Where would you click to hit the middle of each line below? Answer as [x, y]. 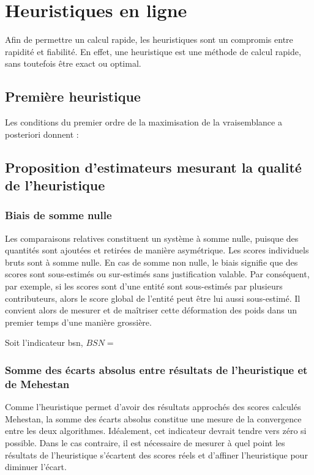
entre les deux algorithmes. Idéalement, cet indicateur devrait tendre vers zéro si [156, 431]
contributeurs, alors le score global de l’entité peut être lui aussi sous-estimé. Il [153, 298]
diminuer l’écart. [36, 467]
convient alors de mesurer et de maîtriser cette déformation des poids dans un [151, 310]
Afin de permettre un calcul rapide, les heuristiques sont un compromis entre [149, 39]
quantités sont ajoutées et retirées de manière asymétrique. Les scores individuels [157, 250]
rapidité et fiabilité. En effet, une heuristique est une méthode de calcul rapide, [153, 51]
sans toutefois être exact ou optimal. [73, 63]
